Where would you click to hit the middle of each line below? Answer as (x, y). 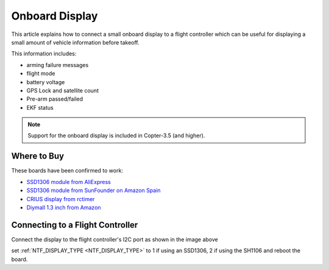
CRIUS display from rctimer (61, 199)
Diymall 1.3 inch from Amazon (64, 207)
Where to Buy (37, 156)
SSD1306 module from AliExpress (69, 182)
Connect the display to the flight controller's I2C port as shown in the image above (115, 239)
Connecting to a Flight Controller (75, 225)
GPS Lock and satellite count (62, 90)
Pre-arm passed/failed (55, 99)
